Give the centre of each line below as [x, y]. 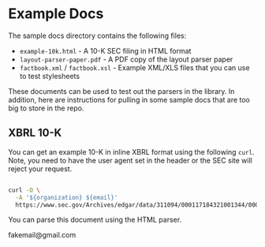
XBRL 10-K [35, 133]
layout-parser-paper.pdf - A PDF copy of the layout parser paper [126, 59]
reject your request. [40, 168]
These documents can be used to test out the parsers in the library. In [121, 91]
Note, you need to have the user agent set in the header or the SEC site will [130, 160]
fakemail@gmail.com [42, 235]
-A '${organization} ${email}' [67, 197]
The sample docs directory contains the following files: [97, 36]
